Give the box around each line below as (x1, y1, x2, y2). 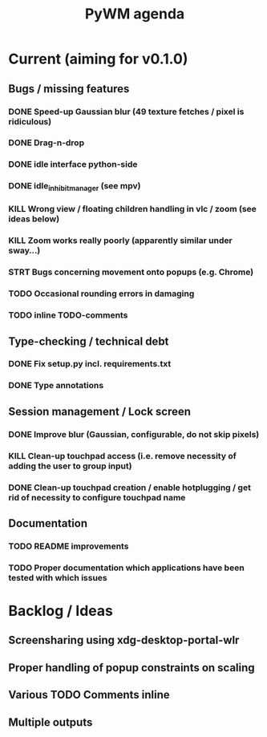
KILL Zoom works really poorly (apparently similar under (8, 235, 233, 246)
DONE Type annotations (8, 380, 104, 391)
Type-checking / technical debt (8, 334, 169, 348)
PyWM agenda (84, 5, 185, 23)
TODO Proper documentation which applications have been (8, 562, 245, 573)
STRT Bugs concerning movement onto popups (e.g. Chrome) (8, 266, 254, 277)
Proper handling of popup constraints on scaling (8, 661, 255, 674)
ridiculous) (8, 115, 52, 127)
